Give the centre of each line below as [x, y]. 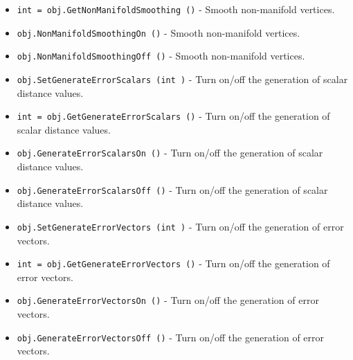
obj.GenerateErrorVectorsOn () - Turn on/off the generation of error [168, 300]
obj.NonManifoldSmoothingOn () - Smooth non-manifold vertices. [159, 32]
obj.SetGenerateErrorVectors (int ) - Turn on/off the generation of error [180, 226]
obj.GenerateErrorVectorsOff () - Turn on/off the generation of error [171, 337]
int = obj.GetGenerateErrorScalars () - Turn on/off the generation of [173, 116]
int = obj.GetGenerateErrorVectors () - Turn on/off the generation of [173, 263]
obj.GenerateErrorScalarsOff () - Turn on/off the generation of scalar [172, 189]
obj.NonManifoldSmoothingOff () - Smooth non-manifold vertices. [161, 56]
